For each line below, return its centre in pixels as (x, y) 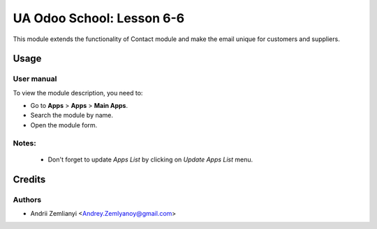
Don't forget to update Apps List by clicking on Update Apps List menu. (150, 159)
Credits (29, 179)
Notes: (24, 143)
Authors (27, 200)
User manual (35, 79)
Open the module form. (64, 125)
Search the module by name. (72, 116)
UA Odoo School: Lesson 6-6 (99, 18)
